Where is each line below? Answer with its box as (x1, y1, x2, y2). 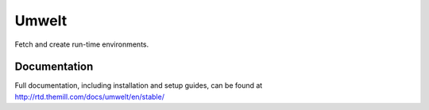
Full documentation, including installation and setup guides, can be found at (14, 81, 263, 90)
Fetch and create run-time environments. (14, 40, 149, 49)
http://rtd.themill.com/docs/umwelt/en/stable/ (14, 92, 164, 101)
